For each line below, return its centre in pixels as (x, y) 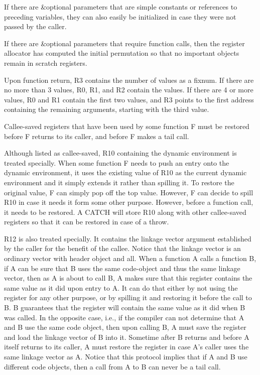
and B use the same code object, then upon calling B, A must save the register (125, 327)
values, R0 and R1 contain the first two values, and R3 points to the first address (129, 99)
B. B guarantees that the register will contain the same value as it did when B (125, 307)
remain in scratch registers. (46, 62)
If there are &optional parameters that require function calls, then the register (124, 43)
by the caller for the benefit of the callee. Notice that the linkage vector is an (122, 248)
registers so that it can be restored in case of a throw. (87, 222)
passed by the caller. (35, 26)
